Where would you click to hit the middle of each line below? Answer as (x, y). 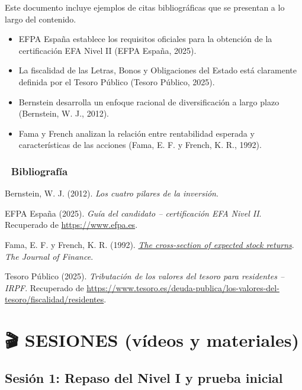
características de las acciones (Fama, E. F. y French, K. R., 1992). (140, 145)
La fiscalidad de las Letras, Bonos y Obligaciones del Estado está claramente (158, 70)
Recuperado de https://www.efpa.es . (71, 225)
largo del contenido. (41, 19)
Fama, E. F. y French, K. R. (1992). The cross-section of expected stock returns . (150, 244)
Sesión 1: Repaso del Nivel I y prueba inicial (144, 377)
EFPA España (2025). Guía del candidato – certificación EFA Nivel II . (133, 213)
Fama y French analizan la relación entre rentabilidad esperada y (136, 133)
